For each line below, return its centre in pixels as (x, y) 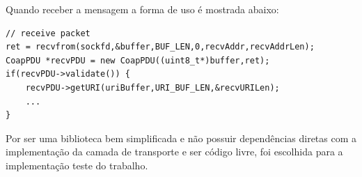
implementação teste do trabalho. (77, 165)
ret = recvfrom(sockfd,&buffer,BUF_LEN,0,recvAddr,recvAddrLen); (160, 47)
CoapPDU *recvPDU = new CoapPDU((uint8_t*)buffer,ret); (138, 60)
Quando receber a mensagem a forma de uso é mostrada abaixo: (142, 9)
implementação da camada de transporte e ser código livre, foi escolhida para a (174, 152)
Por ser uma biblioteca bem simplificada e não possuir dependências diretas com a (181, 138)
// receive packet (48, 33)
